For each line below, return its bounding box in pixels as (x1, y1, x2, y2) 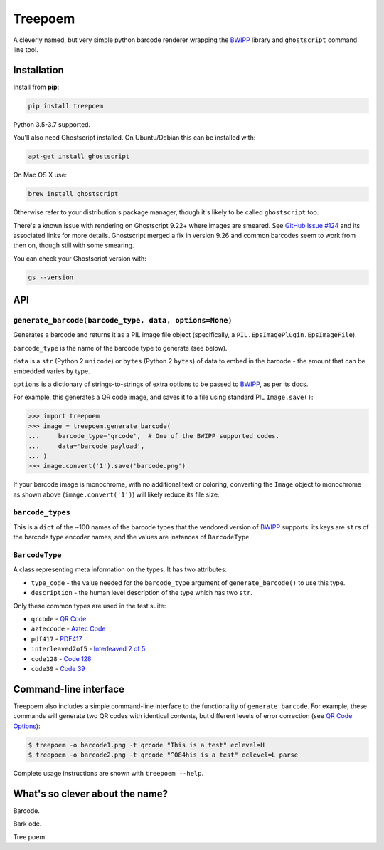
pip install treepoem (28, 102, 104, 110)
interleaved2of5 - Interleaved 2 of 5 (31, 645, 146, 653)
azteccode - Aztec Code (31, 624, 106, 633)
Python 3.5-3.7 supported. (13, 120, 91, 128)
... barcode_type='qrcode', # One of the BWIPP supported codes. (28, 432, 280, 440)
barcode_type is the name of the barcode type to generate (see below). (13, 343, 228, 352)
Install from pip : (13, 83, 60, 91)
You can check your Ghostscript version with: (13, 254, 147, 263)
